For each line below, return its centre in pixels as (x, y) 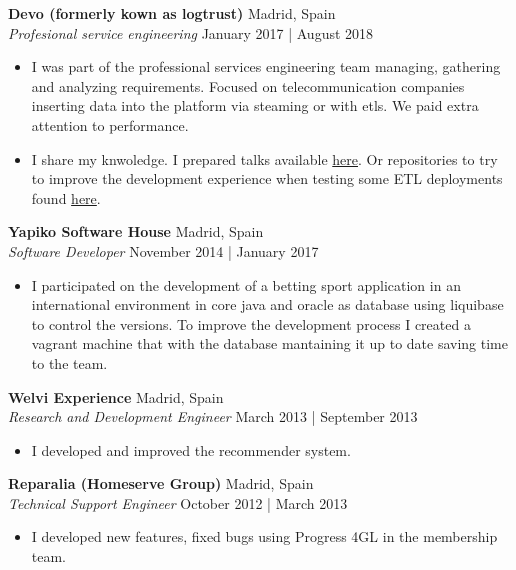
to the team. (69, 362)
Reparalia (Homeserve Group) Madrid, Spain (161, 483)
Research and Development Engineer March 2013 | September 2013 (213, 416)
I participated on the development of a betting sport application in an (246, 284)
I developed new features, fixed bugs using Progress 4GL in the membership (264, 536)
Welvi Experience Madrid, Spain (116, 396)
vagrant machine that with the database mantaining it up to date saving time (269, 343)
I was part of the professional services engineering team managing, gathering (266, 66)
